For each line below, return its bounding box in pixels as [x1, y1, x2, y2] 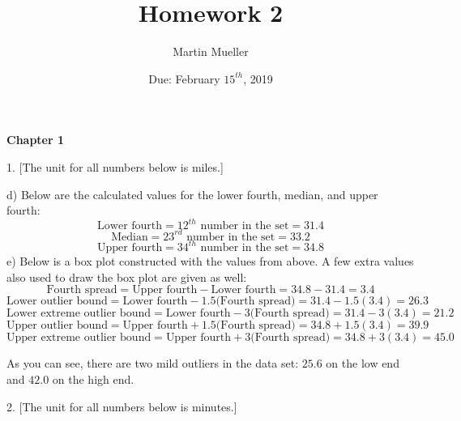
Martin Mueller [173, 43, 249, 60]
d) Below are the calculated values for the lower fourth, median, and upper [6, 185, 378, 202]
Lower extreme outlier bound [6, 308, 151, 320]
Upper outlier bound [6, 320, 108, 332]
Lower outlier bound [6, 296, 108, 308]
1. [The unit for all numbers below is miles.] [6, 158, 224, 175]
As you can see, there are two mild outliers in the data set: [6, 355, 299, 372]
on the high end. [52, 370, 134, 387]
